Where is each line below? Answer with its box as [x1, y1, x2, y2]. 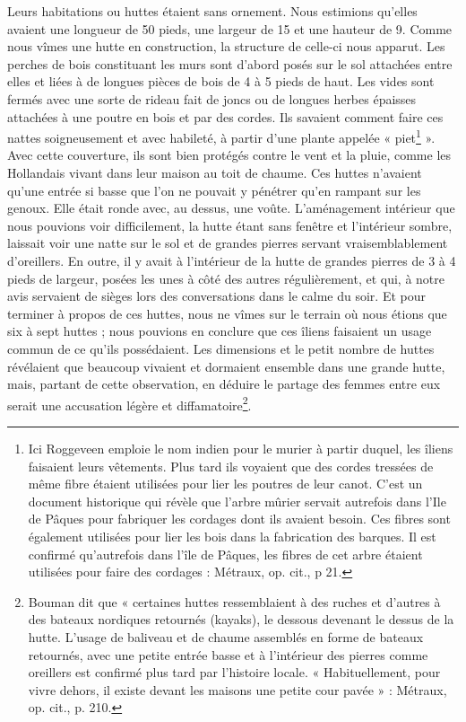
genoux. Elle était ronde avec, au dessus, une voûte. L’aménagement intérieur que [7, 198, 455, 217]
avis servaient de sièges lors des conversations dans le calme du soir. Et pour [7, 286, 426, 305]
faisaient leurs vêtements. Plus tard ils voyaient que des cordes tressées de [28, 456, 434, 475]
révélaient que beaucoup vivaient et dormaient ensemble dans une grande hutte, [7, 357, 445, 375]
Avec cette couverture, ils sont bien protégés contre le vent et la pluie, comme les [7, 145, 452, 164]
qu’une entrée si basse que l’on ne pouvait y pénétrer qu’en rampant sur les [7, 180, 421, 199]
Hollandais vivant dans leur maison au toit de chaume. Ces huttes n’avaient [7, 163, 422, 181]
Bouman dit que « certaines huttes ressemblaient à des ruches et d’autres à [28, 592, 441, 611]
